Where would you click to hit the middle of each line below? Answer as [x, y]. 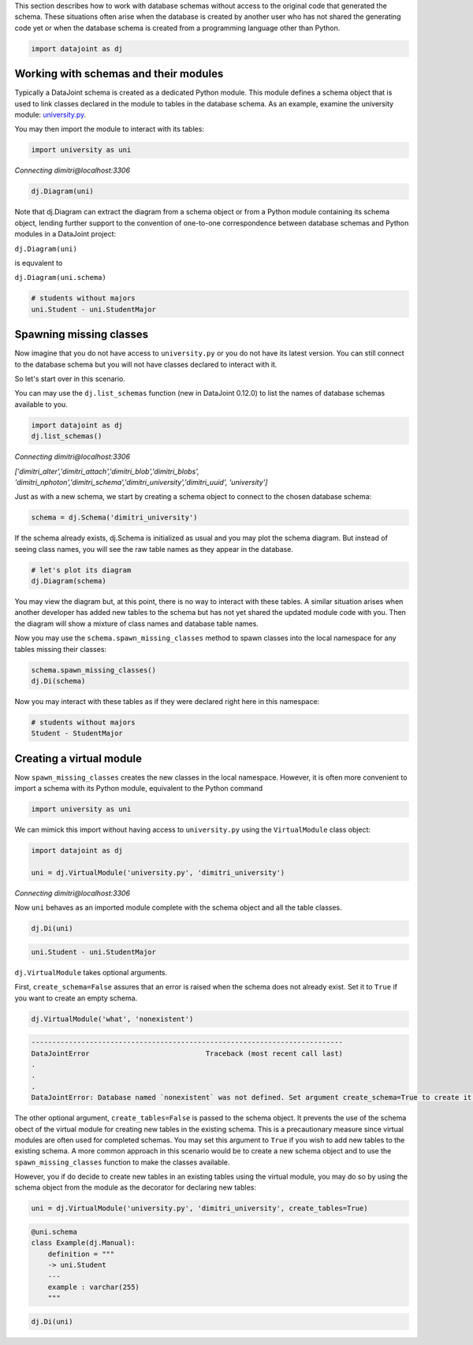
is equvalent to [39, 263]
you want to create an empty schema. [76, 998]
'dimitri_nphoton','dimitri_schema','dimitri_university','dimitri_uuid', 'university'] [141, 482]
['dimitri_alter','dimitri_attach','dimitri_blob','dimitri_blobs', [107, 471]
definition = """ [81, 1254]
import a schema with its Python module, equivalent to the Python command [139, 788]
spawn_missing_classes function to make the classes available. [122, 1162]
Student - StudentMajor [77, 734]
